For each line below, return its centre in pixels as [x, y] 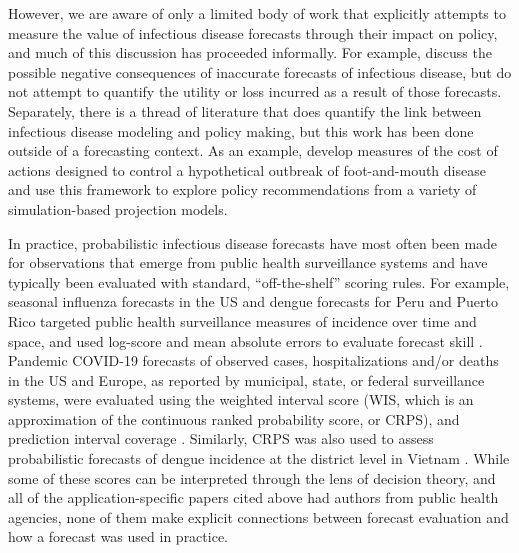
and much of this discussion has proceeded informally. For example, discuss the [250, 52]
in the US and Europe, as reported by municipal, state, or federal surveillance [246, 379]
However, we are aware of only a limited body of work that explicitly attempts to [257, 13]
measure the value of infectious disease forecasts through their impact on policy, [253, 32]
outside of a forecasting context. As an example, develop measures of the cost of [253, 150]
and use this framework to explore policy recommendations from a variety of [242, 189]
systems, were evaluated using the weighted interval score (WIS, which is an [241, 399]
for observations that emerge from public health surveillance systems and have [248, 262]
